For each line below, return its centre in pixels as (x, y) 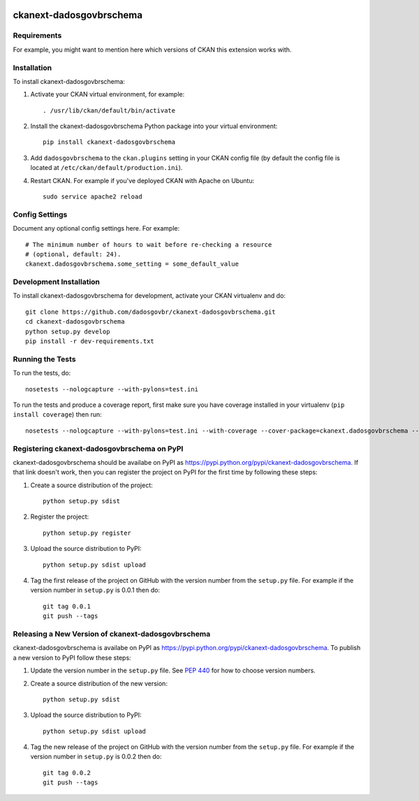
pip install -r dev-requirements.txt (90, 341)
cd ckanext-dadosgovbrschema (75, 322)
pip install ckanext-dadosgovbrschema (109, 142)
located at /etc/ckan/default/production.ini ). (106, 168)
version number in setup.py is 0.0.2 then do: (96, 757)
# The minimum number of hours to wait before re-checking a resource (149, 244)
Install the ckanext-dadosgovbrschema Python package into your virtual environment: (154, 127)
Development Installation (57, 282)
